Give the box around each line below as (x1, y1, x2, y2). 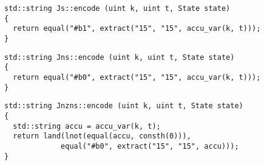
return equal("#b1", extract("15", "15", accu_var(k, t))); (13, 24, 261, 33)
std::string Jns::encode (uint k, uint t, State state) (4, 53, 235, 62)
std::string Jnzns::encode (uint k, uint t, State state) (4, 102, 243, 111)
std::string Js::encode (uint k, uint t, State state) (4, 4, 231, 13)
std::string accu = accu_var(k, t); (13, 121, 161, 131)
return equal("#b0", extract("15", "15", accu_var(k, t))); (13, 73, 261, 82)
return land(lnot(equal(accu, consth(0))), (13, 132, 191, 141)
